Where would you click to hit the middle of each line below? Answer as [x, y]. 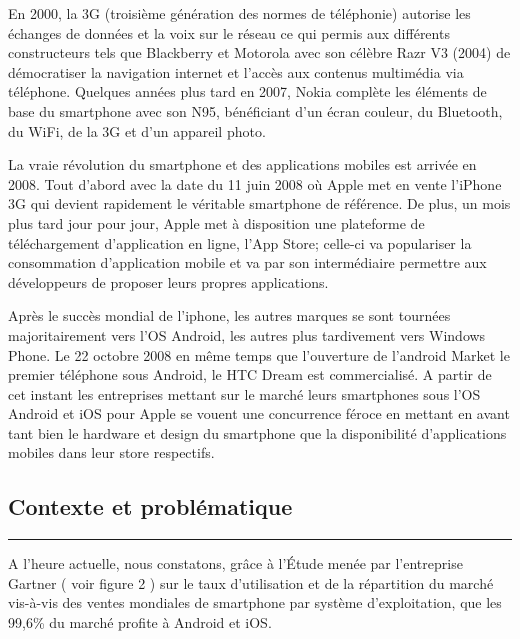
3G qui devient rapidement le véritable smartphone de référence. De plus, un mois [259, 203]
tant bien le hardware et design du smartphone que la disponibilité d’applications [257, 432]
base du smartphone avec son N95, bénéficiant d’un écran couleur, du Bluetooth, [255, 110]
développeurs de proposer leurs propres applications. [168, 281]
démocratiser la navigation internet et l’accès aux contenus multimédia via [236, 71]
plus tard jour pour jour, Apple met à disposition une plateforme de [216, 222]
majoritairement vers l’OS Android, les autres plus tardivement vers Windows [247, 334]
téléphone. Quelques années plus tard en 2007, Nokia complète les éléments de [247, 91]
